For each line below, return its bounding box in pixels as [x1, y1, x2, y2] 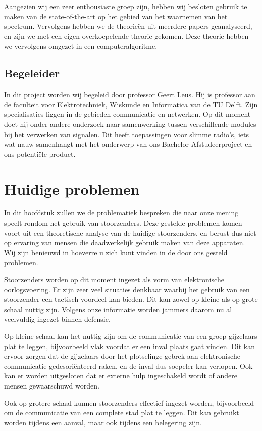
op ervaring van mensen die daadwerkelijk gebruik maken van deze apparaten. [4, 237, 245, 248]
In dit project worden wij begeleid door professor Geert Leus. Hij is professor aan [4, 89, 255, 100]
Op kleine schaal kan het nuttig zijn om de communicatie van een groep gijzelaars [4, 330, 257, 341]
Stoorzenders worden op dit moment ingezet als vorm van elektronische [4, 274, 224, 285]
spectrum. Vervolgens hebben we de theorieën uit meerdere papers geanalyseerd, [4, 21, 252, 31]
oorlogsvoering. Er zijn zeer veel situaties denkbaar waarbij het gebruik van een [4, 284, 250, 294]
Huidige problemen [4, 178, 140, 199]
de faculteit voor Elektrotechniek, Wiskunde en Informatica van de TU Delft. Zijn [4, 99, 258, 109]
